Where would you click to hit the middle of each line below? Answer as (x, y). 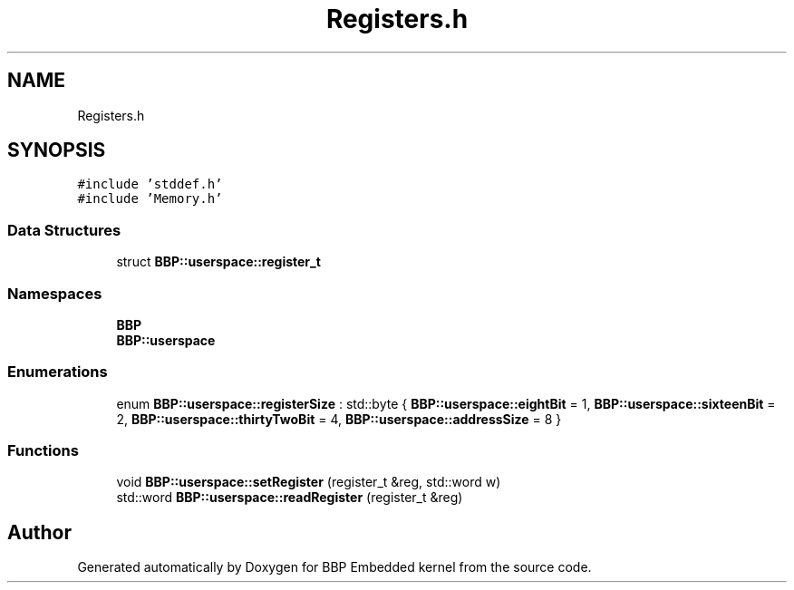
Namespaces (55, 293)
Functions (43, 451)
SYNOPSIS (57, 150)
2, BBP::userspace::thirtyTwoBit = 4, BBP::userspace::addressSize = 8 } (339, 419)
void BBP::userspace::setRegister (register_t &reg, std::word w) (309, 482)
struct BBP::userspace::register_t (218, 262)
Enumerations (58, 372)
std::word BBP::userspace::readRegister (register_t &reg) (290, 498)
